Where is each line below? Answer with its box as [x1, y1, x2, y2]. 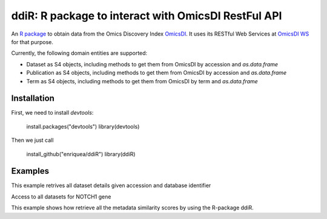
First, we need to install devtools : [11, 109, 94, 116]
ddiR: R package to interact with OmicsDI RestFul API [11, 9, 282, 22]
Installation [11, 94, 54, 104]
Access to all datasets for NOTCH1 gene [11, 193, 111, 200]
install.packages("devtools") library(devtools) [26, 122, 140, 130]
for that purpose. [11, 38, 54, 45]
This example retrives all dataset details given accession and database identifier [11, 182, 211, 189]
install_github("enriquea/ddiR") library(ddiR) [26, 150, 136, 157]
